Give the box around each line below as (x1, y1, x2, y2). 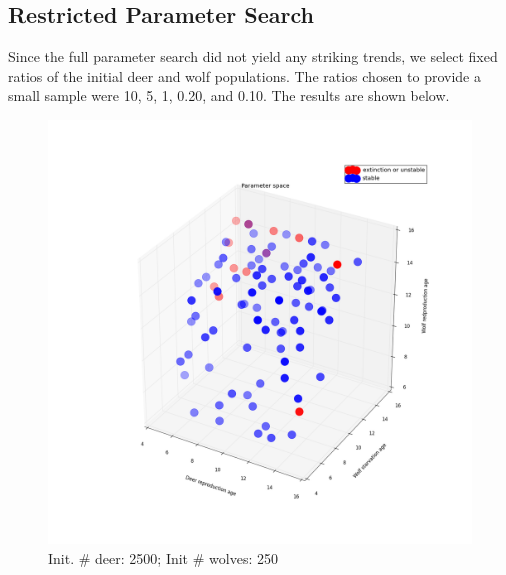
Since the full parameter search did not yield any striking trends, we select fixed (8, 46, 498, 67)
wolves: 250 (209, 547, 278, 568)
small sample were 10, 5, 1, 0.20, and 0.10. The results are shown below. (8, 85, 450, 106)
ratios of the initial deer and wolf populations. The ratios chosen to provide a (8, 65, 481, 86)
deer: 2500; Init (95, 547, 189, 568)
